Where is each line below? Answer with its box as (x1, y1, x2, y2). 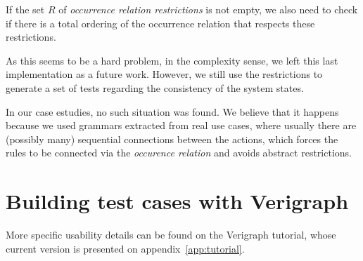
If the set (6, 2, 45, 16)
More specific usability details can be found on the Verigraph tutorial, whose (6, 227, 336, 242)
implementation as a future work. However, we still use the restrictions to (6, 67, 323, 81)
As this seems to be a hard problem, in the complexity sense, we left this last (6, 53, 338, 67)
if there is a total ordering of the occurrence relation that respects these (6, 15, 315, 30)
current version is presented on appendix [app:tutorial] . (6, 241, 245, 255)
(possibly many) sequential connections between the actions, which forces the (6, 131, 338, 146)
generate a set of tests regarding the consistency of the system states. (6, 80, 304, 95)
